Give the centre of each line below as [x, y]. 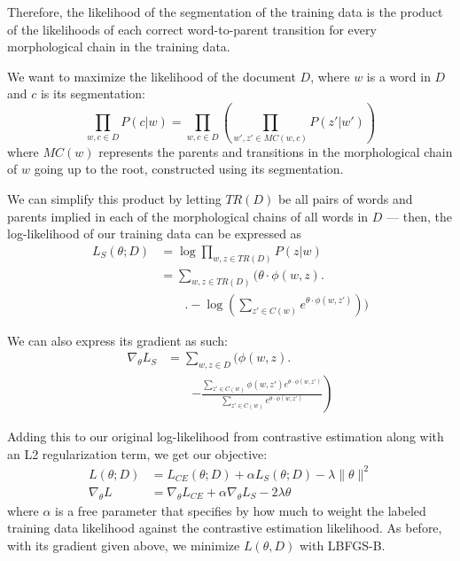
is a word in [398, 76]
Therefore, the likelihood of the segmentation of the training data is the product [225, 12]
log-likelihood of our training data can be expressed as [155, 234]
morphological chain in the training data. [119, 47]
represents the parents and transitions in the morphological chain [276, 151]
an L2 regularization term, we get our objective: [137, 453]
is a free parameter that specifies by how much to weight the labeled [241, 510]
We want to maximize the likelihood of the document [152, 76]
